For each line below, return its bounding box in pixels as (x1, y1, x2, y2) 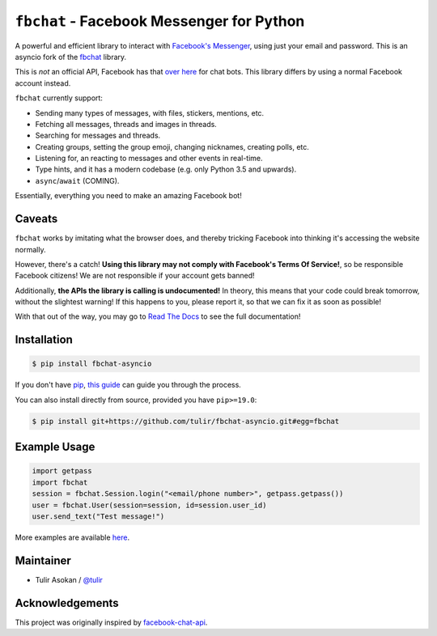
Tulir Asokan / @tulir (35, 575, 103, 584)
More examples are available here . (15, 532, 129, 542)
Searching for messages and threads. (35, 130, 161, 141)
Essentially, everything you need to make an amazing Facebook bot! (15, 191, 242, 201)
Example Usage (15, 440, 95, 454)
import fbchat (32, 477, 88, 487)
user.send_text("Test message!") (32, 512, 165, 521)
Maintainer (15, 553, 72, 567)
